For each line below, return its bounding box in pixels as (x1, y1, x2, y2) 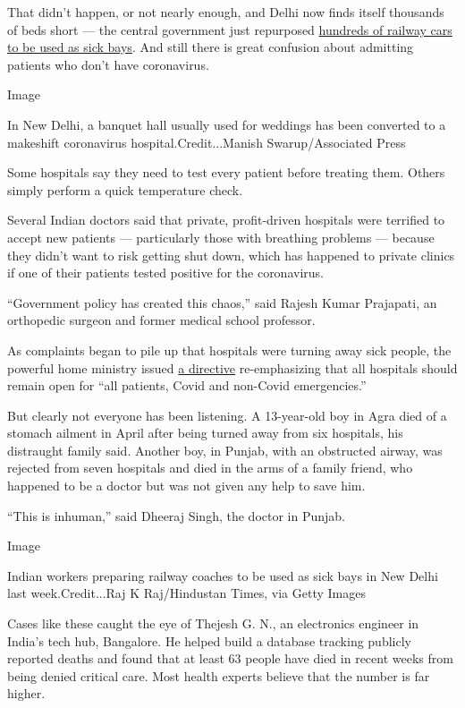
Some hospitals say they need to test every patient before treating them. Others (7, 163, 445, 182)
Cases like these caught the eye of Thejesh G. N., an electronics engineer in (7, 614, 419, 633)
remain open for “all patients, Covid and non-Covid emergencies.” (7, 376, 367, 395)
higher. (7, 684, 46, 703)
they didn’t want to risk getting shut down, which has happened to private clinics (7, 245, 455, 264)
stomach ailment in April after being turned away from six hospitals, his (7, 423, 403, 442)
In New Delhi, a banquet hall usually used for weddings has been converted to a (7, 115, 446, 133)
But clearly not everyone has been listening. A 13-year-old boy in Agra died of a (7, 405, 447, 424)
